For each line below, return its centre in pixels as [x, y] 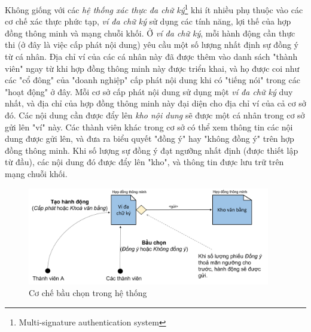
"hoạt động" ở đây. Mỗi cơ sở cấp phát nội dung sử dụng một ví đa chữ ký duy [149, 91]
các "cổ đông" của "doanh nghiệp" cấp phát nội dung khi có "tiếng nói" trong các [153, 80]
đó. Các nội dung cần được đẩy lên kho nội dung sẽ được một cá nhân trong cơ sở [155, 115]
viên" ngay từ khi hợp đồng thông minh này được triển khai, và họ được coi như [152, 68]
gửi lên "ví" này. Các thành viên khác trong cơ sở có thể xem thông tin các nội [149, 127]
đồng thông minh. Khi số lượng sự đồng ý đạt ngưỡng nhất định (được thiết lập [152, 150]
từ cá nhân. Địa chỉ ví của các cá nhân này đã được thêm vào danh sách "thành [151, 57]
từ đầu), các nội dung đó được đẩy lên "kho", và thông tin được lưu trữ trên [144, 162]
